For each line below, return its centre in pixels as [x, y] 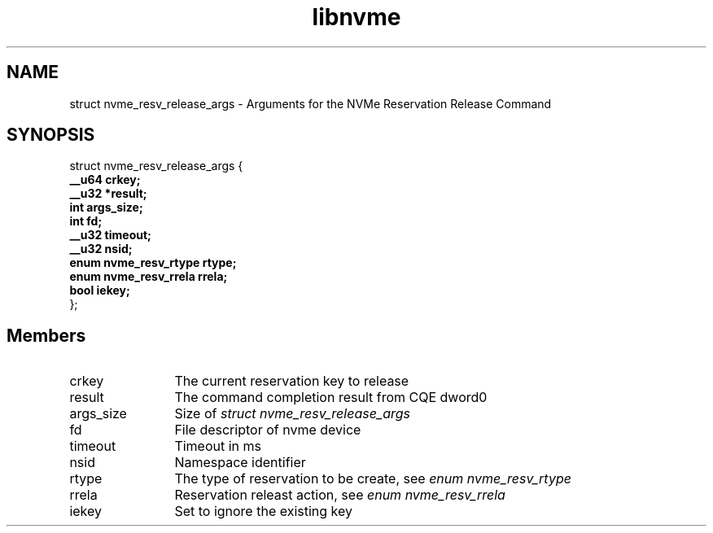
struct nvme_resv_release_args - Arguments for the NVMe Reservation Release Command [311, 103]
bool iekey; [100, 291]
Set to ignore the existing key [264, 511]
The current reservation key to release [292, 381]
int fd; [86, 221]
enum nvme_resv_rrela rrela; [149, 277]
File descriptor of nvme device [268, 430]
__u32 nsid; [101, 249]
